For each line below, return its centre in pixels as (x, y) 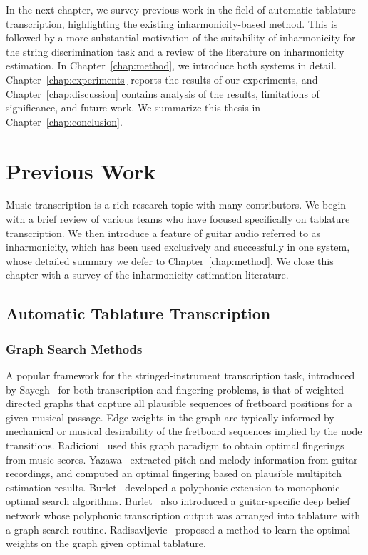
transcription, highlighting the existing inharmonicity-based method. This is (172, 23)
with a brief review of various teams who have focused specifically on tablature (178, 219)
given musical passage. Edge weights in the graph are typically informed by (170, 417)
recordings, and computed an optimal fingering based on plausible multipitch (174, 473)
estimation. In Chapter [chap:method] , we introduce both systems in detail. (171, 65)
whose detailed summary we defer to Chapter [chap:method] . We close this (170, 260)
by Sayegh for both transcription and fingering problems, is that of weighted (175, 389)
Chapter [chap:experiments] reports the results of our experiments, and (162, 79)
